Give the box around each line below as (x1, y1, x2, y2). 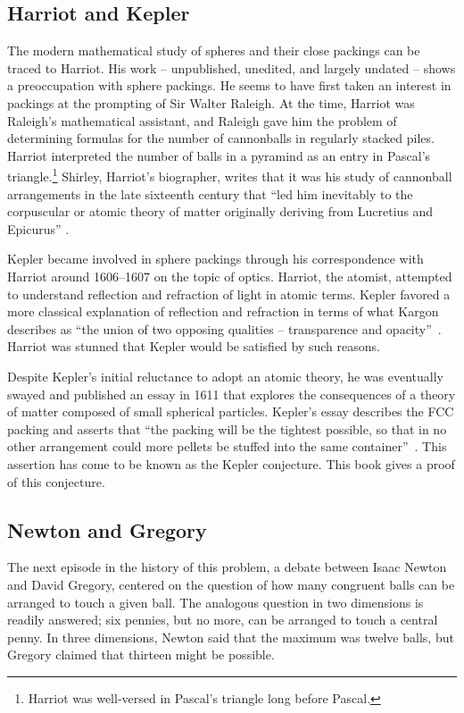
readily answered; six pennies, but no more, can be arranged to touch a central (7, 610, 438, 629)
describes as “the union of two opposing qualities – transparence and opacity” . (7, 319, 442, 338)
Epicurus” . (7, 219, 70, 238)
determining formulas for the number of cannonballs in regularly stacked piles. (7, 129, 435, 147)
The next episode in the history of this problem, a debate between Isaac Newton (7, 558, 447, 576)
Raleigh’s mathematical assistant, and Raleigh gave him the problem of (7, 111, 397, 130)
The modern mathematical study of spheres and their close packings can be (7, 41, 420, 60)
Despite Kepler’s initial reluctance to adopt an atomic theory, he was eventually (7, 366, 443, 385)
